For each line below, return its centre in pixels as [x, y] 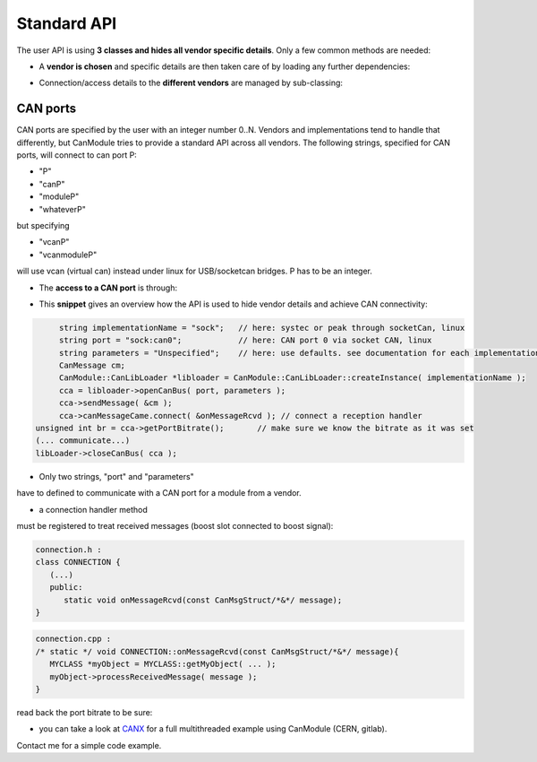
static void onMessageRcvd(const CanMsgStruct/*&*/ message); [203, 600]
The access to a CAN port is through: [108, 288]
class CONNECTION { [78, 562]
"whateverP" [63, 209]
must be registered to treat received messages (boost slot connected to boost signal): [175, 525]
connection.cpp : [73, 639]
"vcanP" [54, 242]
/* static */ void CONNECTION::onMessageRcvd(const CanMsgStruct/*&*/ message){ [217, 651]
